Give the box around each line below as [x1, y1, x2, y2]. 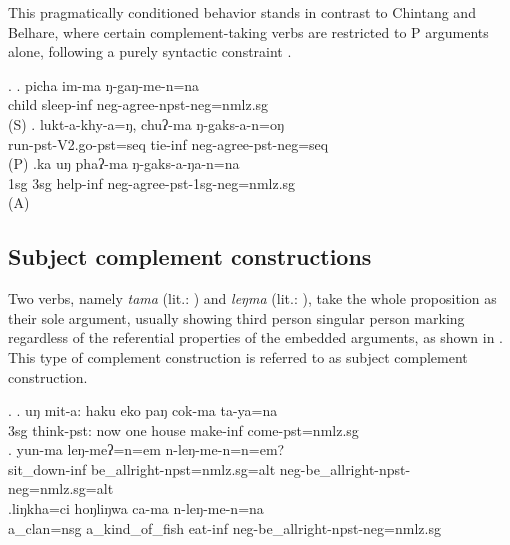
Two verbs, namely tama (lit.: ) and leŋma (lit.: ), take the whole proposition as [8, 288, 497, 309]
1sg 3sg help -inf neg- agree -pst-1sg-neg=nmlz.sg [8, 172, 296, 193]
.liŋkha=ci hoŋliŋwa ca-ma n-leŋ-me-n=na [8, 498, 264, 519]
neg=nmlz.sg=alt [8, 478, 114, 499]
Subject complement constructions [8, 241, 372, 272]
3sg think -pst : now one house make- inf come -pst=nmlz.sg [8, 419, 359, 440]
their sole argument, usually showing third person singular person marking [8, 307, 465, 328]
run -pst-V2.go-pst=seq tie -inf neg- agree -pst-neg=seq [8, 133, 329, 154]
